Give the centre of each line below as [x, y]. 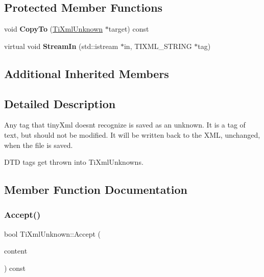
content [16, 251]
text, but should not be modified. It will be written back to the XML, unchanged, [132, 134]
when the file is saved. [39, 145]
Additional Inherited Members [87, 73]
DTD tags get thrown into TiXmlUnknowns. [74, 162]
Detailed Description [60, 103]
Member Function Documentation [96, 190]
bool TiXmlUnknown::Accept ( [53, 233]
